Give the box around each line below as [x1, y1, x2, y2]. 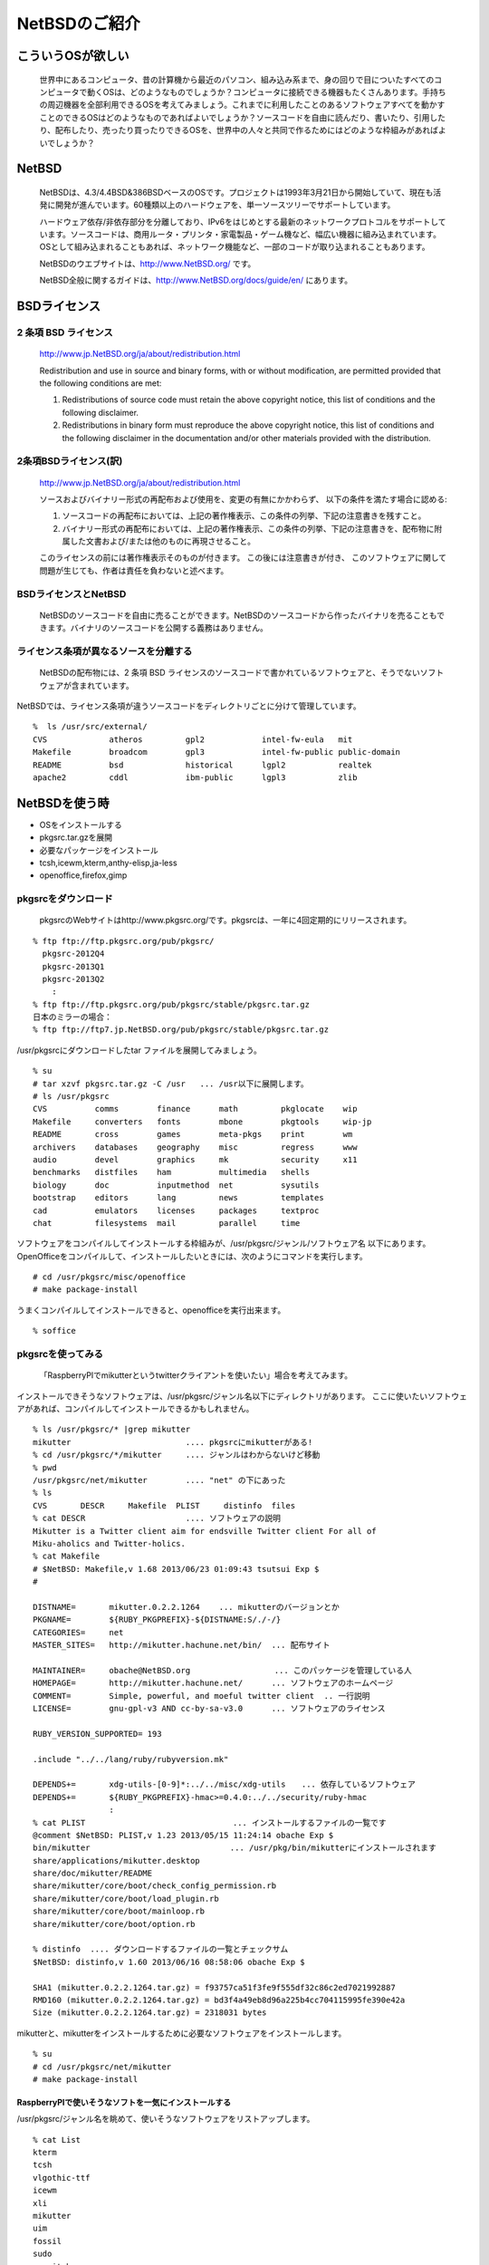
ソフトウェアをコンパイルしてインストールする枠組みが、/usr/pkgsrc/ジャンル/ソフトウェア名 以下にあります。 [16, 1238, 431, 1249]
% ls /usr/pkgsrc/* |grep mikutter [33, 1424, 191, 1435]
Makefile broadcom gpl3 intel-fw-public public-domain [33, 747, 401, 757]
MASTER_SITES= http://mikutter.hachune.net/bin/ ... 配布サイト [33, 1640, 331, 1651]
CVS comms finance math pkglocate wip [33, 1104, 358, 1114]
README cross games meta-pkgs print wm [33, 1129, 353, 1140]
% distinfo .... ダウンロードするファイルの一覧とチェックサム [33, 1944, 289, 1954]
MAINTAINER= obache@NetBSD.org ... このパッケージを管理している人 [33, 1665, 412, 1675]
